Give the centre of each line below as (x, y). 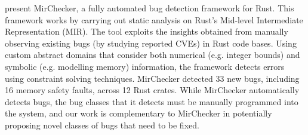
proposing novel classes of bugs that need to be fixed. (102, 125)
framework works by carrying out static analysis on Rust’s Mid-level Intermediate (154, 19)
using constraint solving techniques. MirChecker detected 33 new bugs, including (152, 78)
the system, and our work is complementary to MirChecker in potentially (138, 113)
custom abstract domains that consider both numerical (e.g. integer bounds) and (153, 55)
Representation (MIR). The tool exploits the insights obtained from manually (147, 31)
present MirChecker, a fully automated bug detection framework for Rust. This (150, 8)
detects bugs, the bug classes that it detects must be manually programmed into (152, 101)
